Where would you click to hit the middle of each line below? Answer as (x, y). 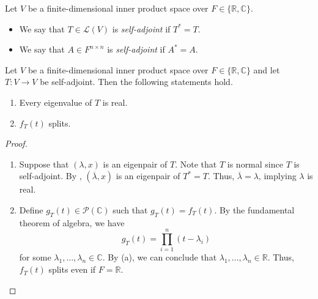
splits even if (72, 269)
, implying (277, 176)
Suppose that (44, 164)
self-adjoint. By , (50, 176)
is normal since (255, 164)
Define (31, 209)
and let (267, 69)
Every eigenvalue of (56, 102)
